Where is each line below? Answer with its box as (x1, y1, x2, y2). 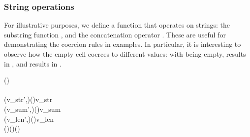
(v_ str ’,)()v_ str (4, 94, 53, 104)
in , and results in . (4, 58, 62, 68)
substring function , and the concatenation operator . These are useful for (4, 29, 226, 39)
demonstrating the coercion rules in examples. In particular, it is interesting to (4, 39, 241, 49)
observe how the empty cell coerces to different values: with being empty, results (4, 49, 246, 59)
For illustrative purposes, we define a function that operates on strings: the (4, 20, 230, 30)
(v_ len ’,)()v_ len (4, 113, 54, 124)
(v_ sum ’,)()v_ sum (4, 103, 61, 114)
